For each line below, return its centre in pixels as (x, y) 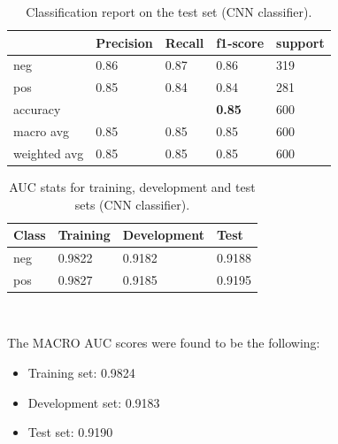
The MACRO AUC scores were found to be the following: (164, 343)
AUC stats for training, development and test (132, 186)
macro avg (42, 130)
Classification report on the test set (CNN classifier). (169, 11)
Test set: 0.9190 (70, 432)
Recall (184, 42)
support (300, 42)
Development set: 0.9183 (94, 402)
